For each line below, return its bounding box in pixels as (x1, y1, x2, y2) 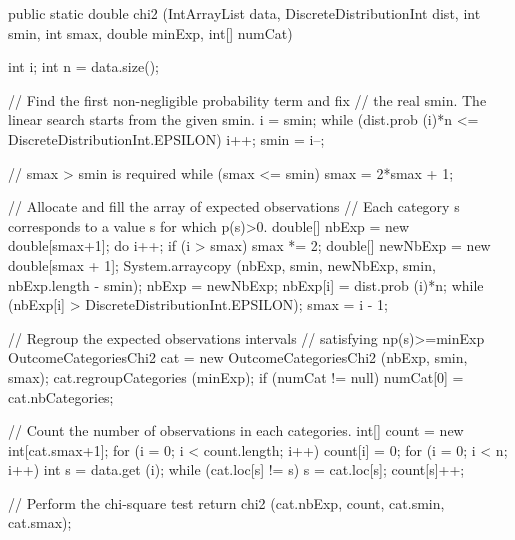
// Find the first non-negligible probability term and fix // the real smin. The (8, 89, 487, 110)
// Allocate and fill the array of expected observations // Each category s (8, 196, 460, 217)
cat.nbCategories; (8, 386, 114, 407)
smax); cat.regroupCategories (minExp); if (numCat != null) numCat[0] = (8, 366, 464, 387)
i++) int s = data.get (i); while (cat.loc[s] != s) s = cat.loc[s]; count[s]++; (8, 459, 465, 480)
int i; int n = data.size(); (8, 56, 159, 77)
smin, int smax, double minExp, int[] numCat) (8, 22, 293, 43)
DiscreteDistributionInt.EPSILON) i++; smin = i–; (8, 128, 325, 149)
